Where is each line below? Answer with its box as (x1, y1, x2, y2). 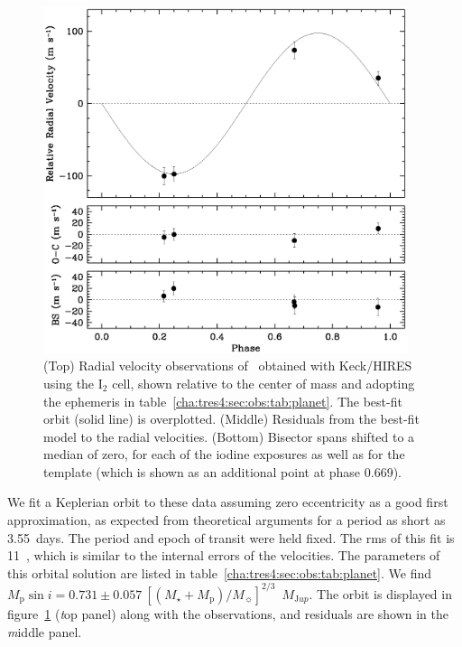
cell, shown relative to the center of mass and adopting (112, 373, 415, 392)
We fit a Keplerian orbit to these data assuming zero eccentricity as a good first (7, 492, 448, 511)
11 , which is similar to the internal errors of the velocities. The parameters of (7, 546, 440, 565)
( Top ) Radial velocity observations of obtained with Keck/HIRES (43, 356, 412, 375)
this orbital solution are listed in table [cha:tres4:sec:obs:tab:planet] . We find (7, 563, 432, 582)
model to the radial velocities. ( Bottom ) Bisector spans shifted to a (43, 427, 415, 445)
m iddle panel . (7, 622, 82, 641)
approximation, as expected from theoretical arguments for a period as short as (7, 511, 446, 530)
